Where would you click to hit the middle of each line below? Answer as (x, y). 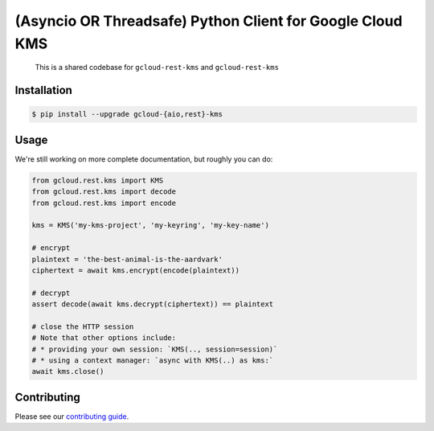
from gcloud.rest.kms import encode (104, 203)
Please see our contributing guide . (72, 416)
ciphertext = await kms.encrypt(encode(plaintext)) (136, 270)
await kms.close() (68, 371)
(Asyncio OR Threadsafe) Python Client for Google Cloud (209, 21)
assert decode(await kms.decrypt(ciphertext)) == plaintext (153, 304)
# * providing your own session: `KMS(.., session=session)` (155, 349)
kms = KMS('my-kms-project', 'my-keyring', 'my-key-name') (150, 226)
